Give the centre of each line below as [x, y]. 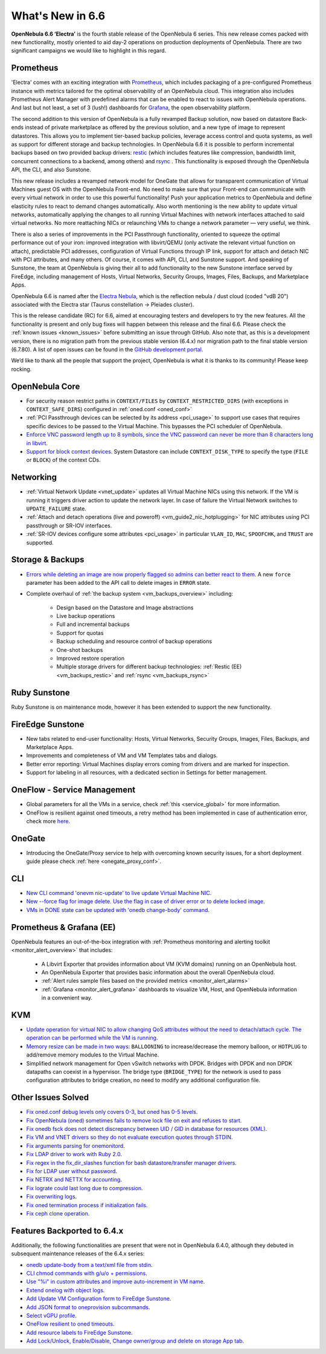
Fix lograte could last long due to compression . [85, 1188]
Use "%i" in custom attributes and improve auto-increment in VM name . [116, 1281]
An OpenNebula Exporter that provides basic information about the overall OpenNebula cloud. [158, 972]
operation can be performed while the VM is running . [92, 1038]
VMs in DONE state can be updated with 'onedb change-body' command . [118, 910]
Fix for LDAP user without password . [72, 1171]
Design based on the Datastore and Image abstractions [125, 607]
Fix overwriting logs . [52, 1197]
